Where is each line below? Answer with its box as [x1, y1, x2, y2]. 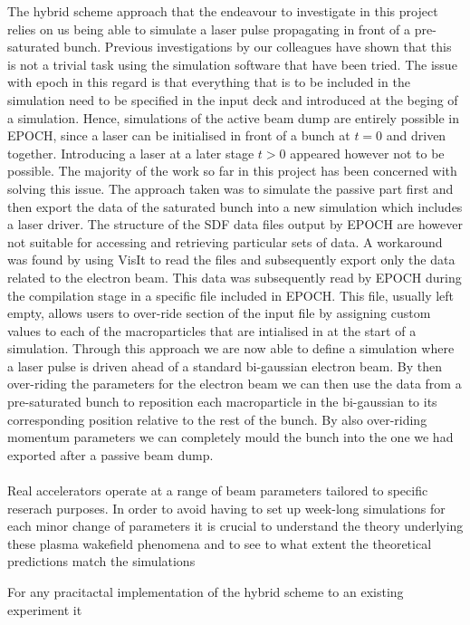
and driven [386, 126, 446, 145]
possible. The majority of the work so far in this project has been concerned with [7, 161, 457, 180]
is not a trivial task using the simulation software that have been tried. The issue [7, 54, 457, 73]
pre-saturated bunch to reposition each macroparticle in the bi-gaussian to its [7, 392, 437, 411]
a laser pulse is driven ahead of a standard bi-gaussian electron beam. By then [7, 356, 442, 375]
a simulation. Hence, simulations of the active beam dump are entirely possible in [7, 108, 459, 127]
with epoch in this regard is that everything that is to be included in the [7, 72, 410, 91]
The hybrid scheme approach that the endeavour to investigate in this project [7, 2, 438, 20]
